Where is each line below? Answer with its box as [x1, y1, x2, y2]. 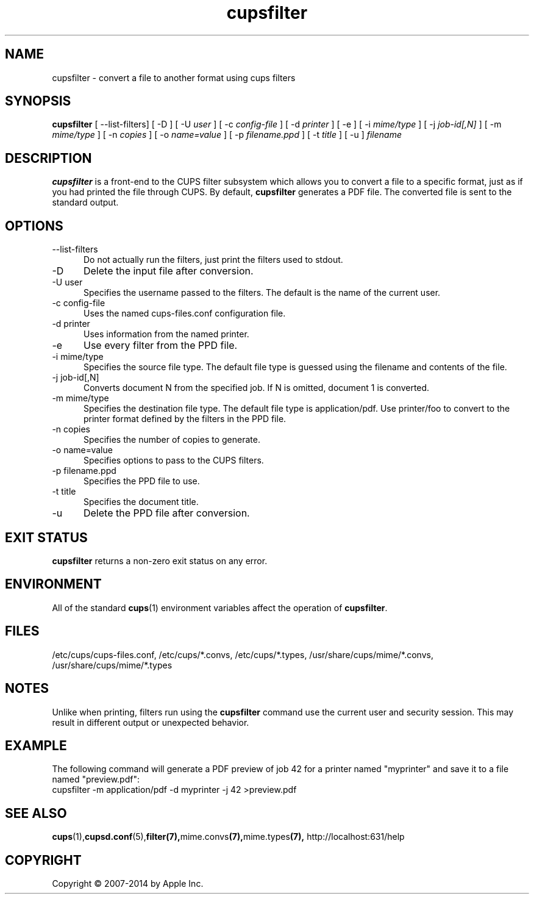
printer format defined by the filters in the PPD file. [84, 414, 287, 424]
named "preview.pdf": [52, 774, 140, 785]
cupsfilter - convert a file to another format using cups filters [52, 72, 296, 83]
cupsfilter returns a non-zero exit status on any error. [52, 555, 268, 566]
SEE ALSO [5, 805, 67, 821]
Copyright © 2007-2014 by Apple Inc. [52, 878, 204, 889]
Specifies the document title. [84, 496, 199, 507]
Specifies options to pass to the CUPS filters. [84, 455, 264, 466]
